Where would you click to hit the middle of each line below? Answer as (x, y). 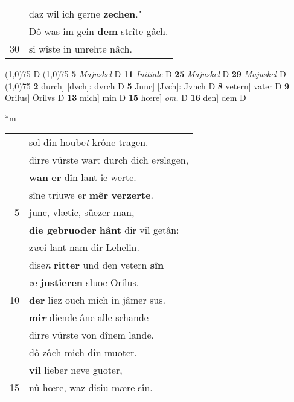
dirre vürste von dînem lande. (91, 335)
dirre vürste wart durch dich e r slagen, (109, 160)
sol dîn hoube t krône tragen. (89, 142)
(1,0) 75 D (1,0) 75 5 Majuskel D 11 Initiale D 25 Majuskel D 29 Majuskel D (145, 74)
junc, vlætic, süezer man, (82, 212)
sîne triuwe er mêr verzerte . (91, 195)
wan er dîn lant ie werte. (83, 177)
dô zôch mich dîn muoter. (83, 353)
